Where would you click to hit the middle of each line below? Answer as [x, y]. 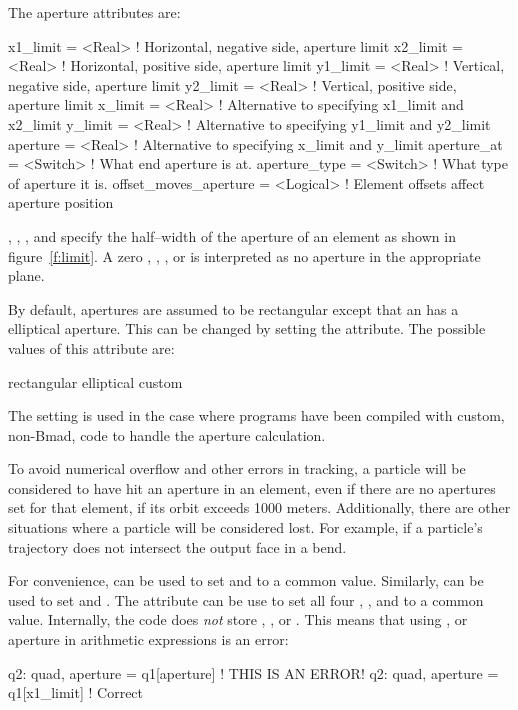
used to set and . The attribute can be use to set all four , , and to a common [246, 599]
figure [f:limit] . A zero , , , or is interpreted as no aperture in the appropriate [244, 255]
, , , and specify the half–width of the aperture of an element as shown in [232, 235]
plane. [26, 275]
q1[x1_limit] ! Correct [76, 692]
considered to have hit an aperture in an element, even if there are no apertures [252, 487]
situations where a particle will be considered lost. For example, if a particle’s [245, 527]
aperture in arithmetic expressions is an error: [148, 639]
